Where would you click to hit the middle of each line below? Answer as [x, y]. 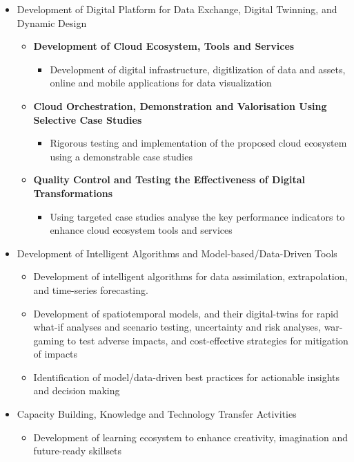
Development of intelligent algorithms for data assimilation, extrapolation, [190, 276]
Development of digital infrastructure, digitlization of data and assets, [198, 69]
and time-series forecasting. [91, 289]
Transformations [73, 193]
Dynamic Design [52, 22]
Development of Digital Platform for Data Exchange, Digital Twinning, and [177, 9]
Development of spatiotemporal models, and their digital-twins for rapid [186, 313]
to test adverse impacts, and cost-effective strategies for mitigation [208, 340]
